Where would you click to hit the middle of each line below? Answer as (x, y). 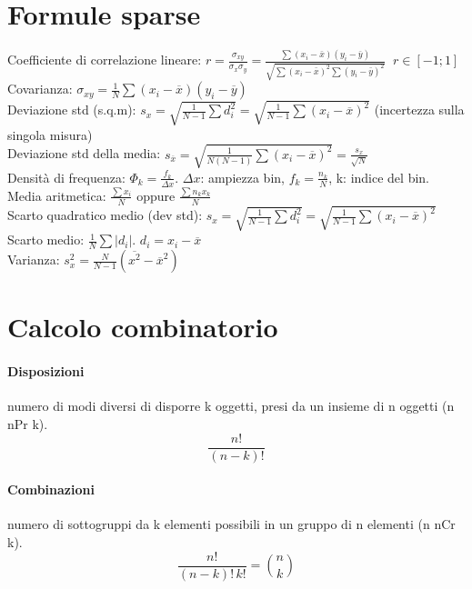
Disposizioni (46, 371)
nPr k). (28, 423)
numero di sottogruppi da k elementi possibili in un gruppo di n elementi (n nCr (231, 524)
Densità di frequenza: (66, 177)
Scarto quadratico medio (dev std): (105, 215)
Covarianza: (40, 89)
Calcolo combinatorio (143, 327)
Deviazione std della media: (84, 153)
